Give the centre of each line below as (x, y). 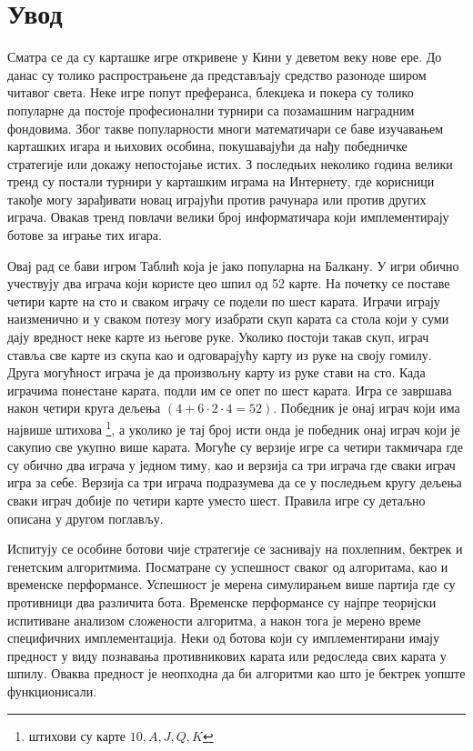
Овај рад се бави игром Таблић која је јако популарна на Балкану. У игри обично (233, 265)
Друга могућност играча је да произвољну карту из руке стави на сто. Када (216, 372)
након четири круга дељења (84, 408)
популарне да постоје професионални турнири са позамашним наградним (211, 110)
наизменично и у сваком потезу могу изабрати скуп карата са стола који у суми (228, 319)
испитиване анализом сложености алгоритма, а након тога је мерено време (214, 620)
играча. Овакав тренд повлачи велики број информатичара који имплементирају (228, 217)
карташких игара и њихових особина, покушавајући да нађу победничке (207, 146)
